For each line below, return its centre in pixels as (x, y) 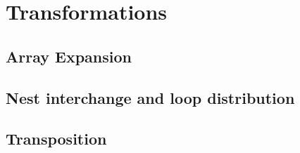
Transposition (56, 139)
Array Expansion (69, 56)
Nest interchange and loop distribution (150, 97)
